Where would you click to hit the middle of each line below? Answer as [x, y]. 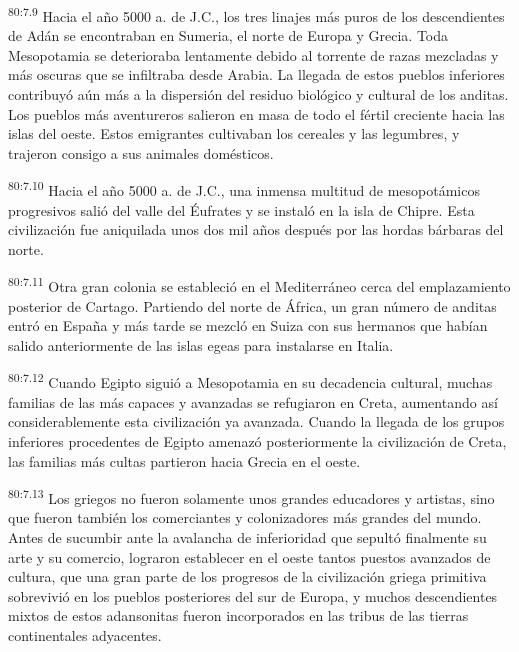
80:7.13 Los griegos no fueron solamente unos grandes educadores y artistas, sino [251, 496]
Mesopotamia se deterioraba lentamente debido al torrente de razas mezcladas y [253, 54]
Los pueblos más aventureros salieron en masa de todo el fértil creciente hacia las [256, 113]
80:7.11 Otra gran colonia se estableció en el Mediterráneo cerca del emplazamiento [259, 285]
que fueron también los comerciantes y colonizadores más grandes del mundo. [245, 517]
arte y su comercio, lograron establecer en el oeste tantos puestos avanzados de [249, 556]
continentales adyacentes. [85, 634]
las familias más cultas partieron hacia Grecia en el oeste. [184, 460]
